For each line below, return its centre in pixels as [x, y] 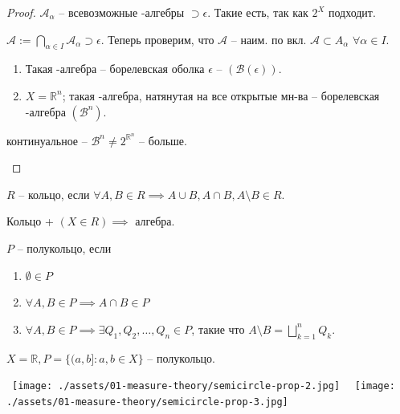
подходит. [352, 12]
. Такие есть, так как [258, 12]
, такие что [218, 329]
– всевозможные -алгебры [122, 12]
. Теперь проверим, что [157, 39]
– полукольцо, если [64, 248]
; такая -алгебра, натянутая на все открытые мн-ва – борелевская [221, 95]
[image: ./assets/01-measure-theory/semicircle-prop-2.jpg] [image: [204, 386]
